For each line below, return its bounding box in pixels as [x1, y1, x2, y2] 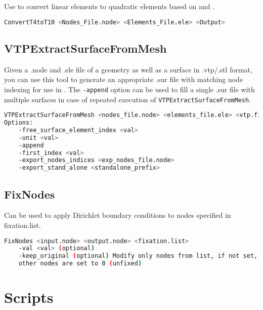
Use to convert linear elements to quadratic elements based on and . [4, 1, 215, 11]
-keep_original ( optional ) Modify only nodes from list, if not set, [18, 252, 258, 260]
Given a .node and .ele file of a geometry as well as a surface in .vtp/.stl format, [4, 64, 252, 74]
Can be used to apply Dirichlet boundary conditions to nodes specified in [4, 210, 231, 220]
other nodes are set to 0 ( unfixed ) [18, 260, 142, 267]
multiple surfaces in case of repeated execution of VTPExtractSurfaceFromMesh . [4, 94, 251, 104]
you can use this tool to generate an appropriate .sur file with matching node [4, 74, 243, 85]
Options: [4, 119, 33, 127]
